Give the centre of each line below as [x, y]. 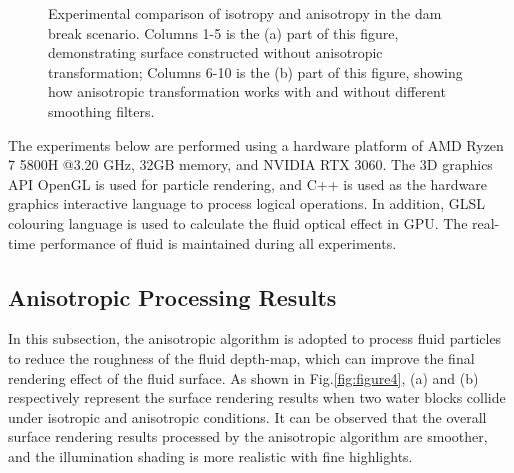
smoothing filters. [101, 110]
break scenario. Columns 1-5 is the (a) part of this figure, [223, 32]
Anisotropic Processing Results [172, 296]
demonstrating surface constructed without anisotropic [215, 52]
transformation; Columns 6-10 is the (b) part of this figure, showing [255, 71]
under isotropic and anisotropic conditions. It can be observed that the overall [247, 416]
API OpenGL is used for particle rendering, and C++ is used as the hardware [248, 183]
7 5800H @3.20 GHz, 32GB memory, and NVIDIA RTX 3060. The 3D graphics [250, 164]
